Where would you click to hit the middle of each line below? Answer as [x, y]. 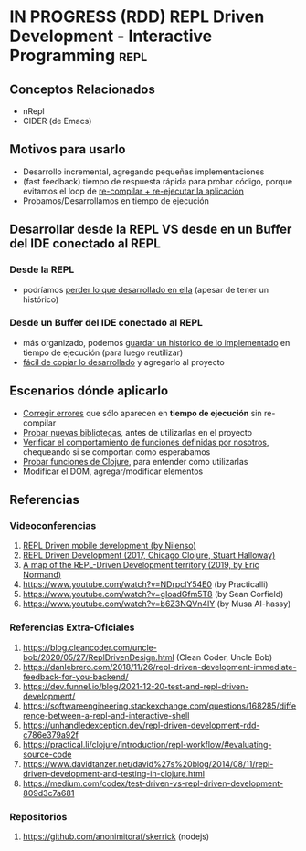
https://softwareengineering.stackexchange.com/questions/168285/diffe [159, 706]
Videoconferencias [53, 525]
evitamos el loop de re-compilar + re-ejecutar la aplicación [133, 191]
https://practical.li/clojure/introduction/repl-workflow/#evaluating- [147, 744]
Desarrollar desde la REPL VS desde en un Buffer [151, 230]
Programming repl [79, 56]
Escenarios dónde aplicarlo [89, 391]
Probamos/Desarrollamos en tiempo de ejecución [116, 200]
